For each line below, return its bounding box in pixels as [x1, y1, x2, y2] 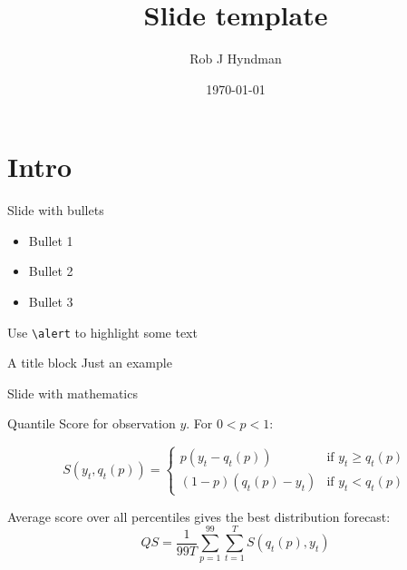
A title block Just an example [7, 353, 172, 372]
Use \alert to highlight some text [7, 322, 198, 341]
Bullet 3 [28, 292, 73, 311]
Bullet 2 [28, 261, 73, 280]
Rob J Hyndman [189, 49, 282, 68]
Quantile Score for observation [7, 414, 176, 433]
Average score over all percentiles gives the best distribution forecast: [7, 506, 391, 526]
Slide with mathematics [7, 383, 138, 402]
